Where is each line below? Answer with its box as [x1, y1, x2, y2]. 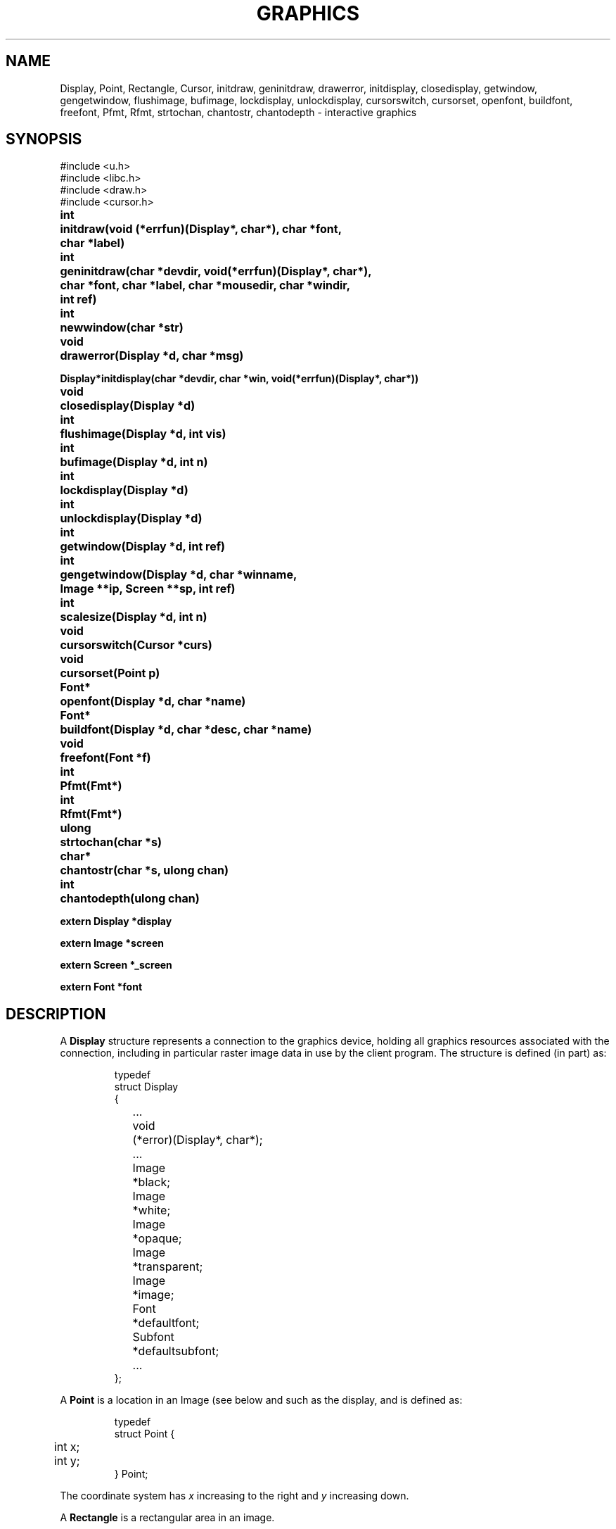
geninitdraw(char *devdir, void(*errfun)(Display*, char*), [60, 264, 372, 279]
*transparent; [132, 1259, 203, 1274]
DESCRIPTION [6, 1005, 106, 1023]
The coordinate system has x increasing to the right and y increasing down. [60, 1490, 409, 1502]
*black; [132, 1175, 171, 1190]
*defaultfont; [132, 1316, 200, 1330]
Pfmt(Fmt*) [60, 779, 122, 793]
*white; [132, 1203, 171, 1218]
